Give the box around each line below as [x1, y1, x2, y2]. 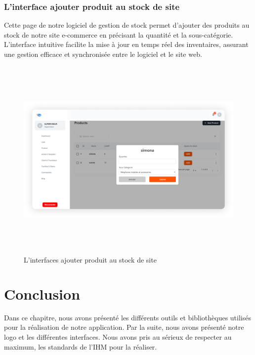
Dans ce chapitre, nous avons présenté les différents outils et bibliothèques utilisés [4, 312, 251, 322]
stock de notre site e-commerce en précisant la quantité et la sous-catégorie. [4, 29, 233, 40]
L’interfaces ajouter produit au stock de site [24, 255, 157, 265]
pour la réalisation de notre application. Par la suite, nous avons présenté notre [4, 322, 244, 332]
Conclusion [4, 283, 81, 304]
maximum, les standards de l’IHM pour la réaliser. [4, 341, 157, 352]
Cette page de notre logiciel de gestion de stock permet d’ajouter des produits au [4, 20, 250, 30]
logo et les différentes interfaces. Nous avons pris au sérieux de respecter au [4, 332, 232, 342]
